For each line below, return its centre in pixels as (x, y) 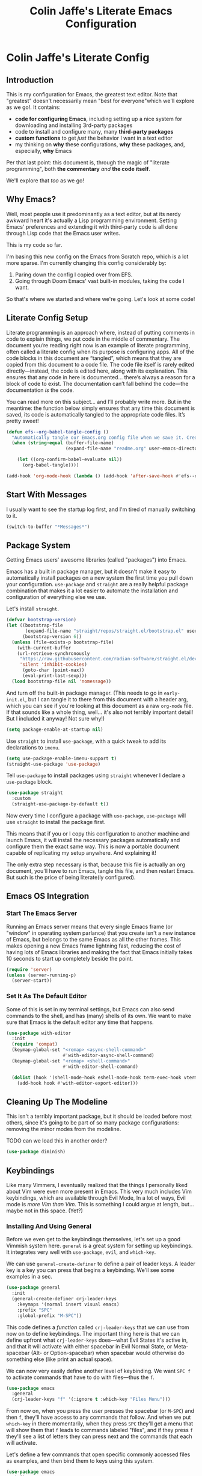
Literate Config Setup (47, 318)
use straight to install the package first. (56, 822)
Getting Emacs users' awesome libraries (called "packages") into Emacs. (96, 560)
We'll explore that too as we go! (45, 181)
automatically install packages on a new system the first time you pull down (100, 578)
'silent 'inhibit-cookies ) (53, 665)
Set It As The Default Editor (47, 996)
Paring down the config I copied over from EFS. (74, 274)
